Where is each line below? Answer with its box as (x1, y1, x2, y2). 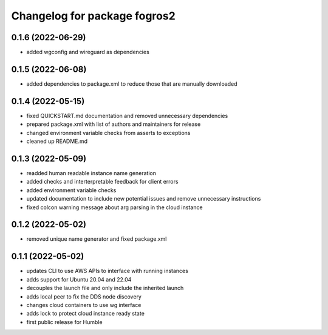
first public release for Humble (26, 318, 103, 325)
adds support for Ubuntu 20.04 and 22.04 (26, 275, 132, 283)
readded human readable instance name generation (26, 169, 156, 176)
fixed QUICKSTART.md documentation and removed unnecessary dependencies (26, 112, 228, 119)
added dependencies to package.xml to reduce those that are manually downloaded (26, 80, 237, 88)
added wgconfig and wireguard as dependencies (26, 49, 150, 56)
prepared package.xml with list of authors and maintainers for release (26, 120, 201, 128)
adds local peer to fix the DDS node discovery (26, 292, 142, 300)
